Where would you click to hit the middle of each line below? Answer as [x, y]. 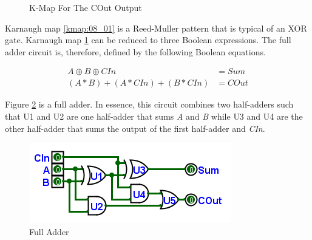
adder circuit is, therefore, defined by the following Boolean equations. [135, 51]
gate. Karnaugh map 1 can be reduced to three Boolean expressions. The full [148, 40]
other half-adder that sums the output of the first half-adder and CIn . [135, 128]
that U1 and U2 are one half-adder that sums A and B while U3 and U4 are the [154, 116]
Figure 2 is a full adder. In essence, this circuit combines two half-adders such [149, 104]
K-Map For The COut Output [86, 7]
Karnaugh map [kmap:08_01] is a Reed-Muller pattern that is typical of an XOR [156, 28]
